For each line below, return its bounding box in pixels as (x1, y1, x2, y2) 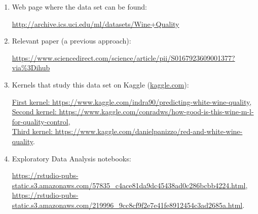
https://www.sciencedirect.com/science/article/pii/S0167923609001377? (12, 52, 235, 63)
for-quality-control (12, 116, 68, 126)
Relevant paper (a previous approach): (12, 35, 131, 46)
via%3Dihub (12, 62, 50, 73)
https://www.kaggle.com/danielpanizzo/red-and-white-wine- (55, 126, 243, 137)
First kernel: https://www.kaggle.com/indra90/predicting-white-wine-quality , (12, 96, 252, 107)
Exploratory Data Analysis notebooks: (12, 153, 131, 163)
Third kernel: (12, 126, 53, 137)
